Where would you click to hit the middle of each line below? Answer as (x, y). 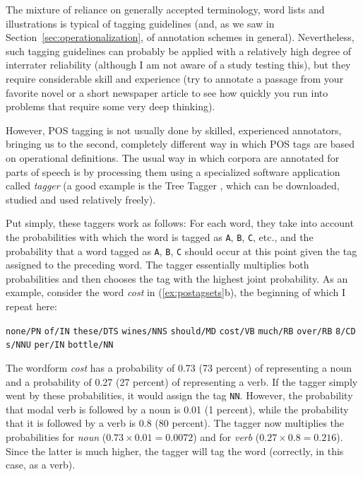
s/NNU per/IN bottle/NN (60, 345)
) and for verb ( (226, 436)
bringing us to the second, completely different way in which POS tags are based (180, 144)
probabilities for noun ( (56, 436)
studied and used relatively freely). (81, 199)
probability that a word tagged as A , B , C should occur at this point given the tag (181, 251)
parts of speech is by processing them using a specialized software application (173, 171)
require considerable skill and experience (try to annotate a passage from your (175, 78)
